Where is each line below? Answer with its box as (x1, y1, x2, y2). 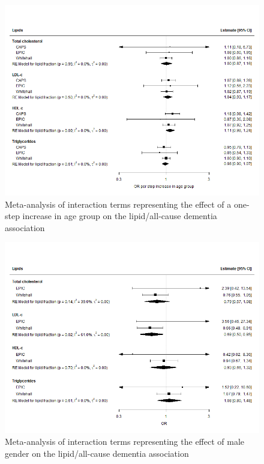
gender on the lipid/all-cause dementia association (5, 447, 189, 459)
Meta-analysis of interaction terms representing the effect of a (5, 197, 232, 210)
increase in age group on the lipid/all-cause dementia (22, 209, 217, 222)
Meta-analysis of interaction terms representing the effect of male (5, 435, 245, 447)
